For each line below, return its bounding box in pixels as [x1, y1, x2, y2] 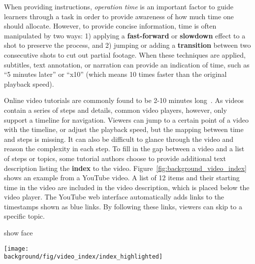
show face [4, 228, 33, 238]
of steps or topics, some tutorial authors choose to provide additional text [4, 153, 226, 163]
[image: [4, 245, 29, 252]
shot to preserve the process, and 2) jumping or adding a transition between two [4, 40, 251, 50]
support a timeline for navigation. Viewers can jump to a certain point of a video [4, 114, 249, 125]
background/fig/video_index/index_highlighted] [4, 253, 163, 261]
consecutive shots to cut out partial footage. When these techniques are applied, [4, 49, 246, 60]
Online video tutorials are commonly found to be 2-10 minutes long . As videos [4, 95, 244, 105]
